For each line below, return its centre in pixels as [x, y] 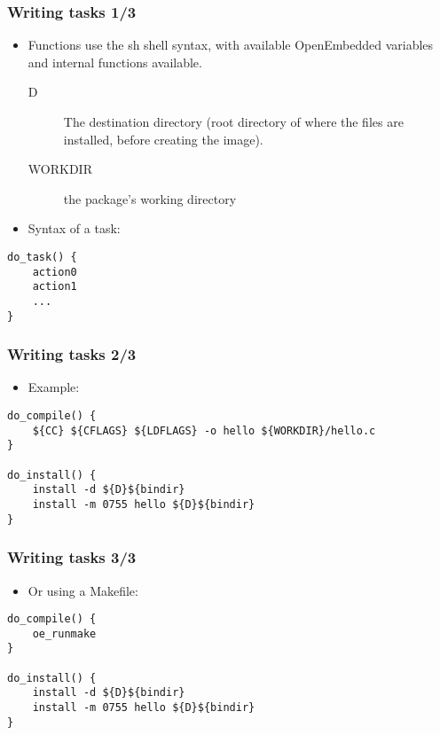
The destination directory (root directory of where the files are [233, 121]
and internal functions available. [115, 62]
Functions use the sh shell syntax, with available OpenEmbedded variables [231, 45]
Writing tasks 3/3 [72, 557]
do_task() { [42, 257]
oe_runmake [64, 633]
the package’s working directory [150, 198]
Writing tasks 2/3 [72, 354]
